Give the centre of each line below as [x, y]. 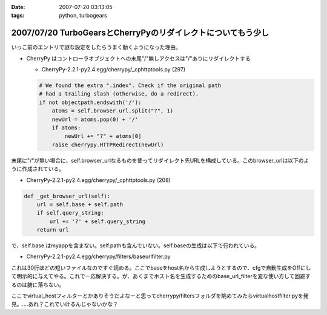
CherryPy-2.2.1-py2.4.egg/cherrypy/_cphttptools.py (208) [98, 180]
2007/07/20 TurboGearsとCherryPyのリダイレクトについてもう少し [140, 33]
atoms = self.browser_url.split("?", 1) [113, 111]
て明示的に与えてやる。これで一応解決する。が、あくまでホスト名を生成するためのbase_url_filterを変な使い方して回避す [161, 276]
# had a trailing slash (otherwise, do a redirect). [119, 94]
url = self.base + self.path [80, 204]
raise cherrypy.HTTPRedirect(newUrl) [108, 145]
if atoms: [66, 128]
